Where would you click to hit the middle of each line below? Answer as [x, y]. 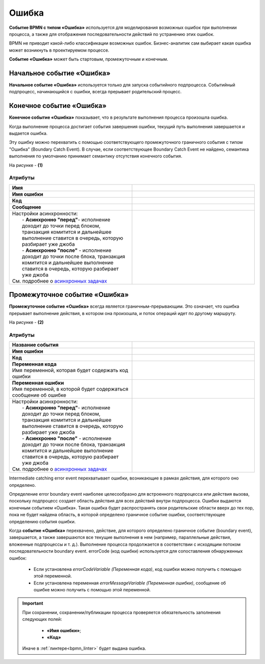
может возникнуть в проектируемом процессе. [59, 50]
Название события [35, 345]
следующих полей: [42, 619]
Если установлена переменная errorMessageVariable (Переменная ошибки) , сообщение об [130, 583]
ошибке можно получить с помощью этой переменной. [92, 590]
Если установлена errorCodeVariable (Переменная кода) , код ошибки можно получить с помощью [137, 569]
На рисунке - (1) [26, 165]
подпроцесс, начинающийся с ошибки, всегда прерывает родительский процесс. [95, 92]
